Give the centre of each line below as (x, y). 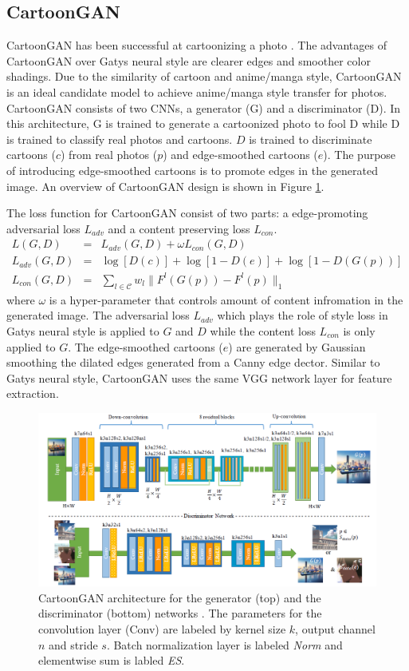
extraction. (33, 393)
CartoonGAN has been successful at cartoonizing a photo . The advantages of (197, 45)
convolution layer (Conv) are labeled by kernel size (162, 629)
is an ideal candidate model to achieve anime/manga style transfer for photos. (197, 91)
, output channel (335, 629)
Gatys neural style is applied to (83, 330)
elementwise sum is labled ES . (112, 660)
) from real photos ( (109, 155)
